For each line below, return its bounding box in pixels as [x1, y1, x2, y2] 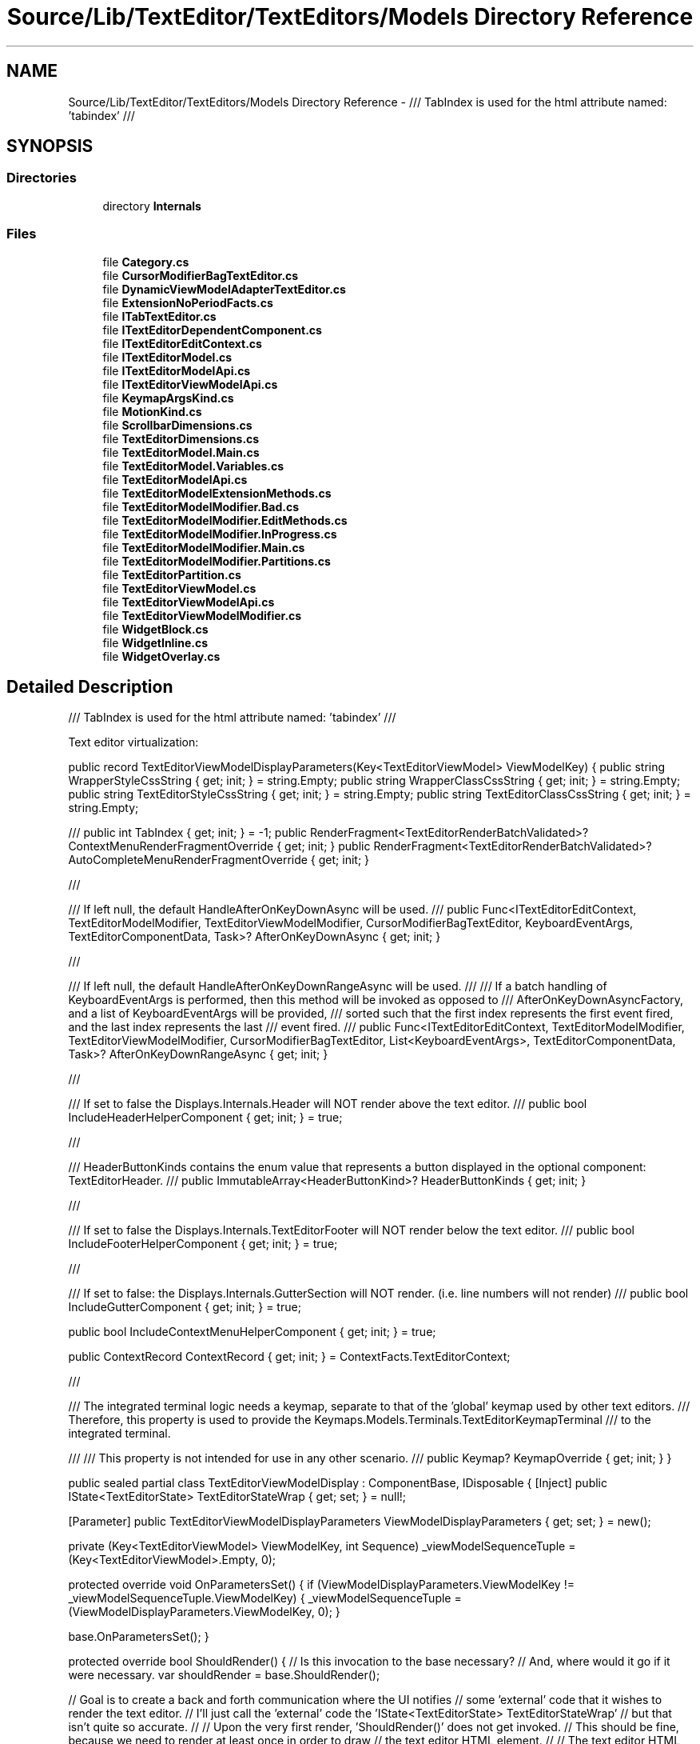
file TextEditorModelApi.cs [102, 472, 248, 486]
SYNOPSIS [6, 136, 93, 157]
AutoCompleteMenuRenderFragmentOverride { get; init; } [68, 853, 370, 867]
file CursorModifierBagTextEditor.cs [102, 268, 299, 282]
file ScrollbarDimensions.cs [102, 418, 253, 432]
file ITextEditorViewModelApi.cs [102, 377, 278, 391]
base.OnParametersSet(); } [68, 1630, 209, 1644]
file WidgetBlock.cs [102, 622, 209, 636]
